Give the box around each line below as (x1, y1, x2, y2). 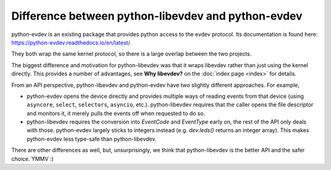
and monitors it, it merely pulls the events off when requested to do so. (26, 109, 205, 117)
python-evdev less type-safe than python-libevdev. (26, 135, 157, 142)
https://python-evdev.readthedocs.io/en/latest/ (11, 39, 131, 46)
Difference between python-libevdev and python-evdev (11, 9, 303, 23)
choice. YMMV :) (11, 155, 54, 162)
